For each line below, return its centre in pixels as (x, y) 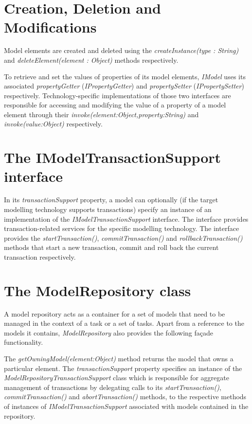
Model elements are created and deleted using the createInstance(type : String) (121, 50)
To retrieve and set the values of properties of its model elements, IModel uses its (125, 76)
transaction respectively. (40, 256)
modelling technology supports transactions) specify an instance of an (108, 209)
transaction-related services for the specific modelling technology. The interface (122, 228)
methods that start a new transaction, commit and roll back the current (111, 247)
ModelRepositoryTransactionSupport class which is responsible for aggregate (117, 378)
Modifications (50, 27)
